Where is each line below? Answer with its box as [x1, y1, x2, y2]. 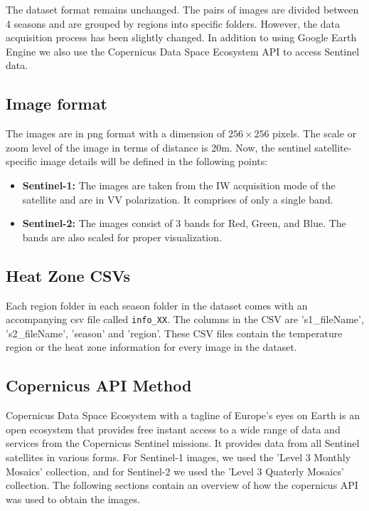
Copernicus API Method [6, 374, 192, 396]
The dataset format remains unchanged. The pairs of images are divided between [6, 2, 359, 16]
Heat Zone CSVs [6, 264, 131, 286]
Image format [6, 93, 107, 115]
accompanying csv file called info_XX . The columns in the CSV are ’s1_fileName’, [6, 312, 364, 327]
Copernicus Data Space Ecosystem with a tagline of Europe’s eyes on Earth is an [6, 408, 360, 423]
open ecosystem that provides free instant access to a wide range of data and [6, 421, 341, 436]
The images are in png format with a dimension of [6, 126, 225, 141]
